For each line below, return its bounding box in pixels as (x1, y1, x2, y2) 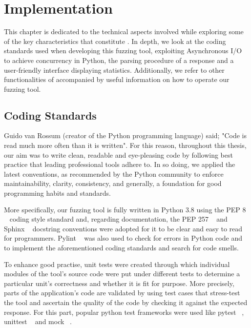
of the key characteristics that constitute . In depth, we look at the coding (4, 36, 226, 46)
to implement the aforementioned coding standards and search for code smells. (4, 243, 239, 253)
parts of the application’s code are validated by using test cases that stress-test (4, 287, 240, 298)
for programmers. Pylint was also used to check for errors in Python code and (4, 233, 242, 243)
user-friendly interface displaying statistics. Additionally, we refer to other (4, 64, 225, 75)
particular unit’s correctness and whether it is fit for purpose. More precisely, (4, 278, 234, 288)
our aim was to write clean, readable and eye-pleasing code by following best (4, 149, 233, 160)
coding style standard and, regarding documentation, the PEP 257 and (9, 214, 228, 224)
